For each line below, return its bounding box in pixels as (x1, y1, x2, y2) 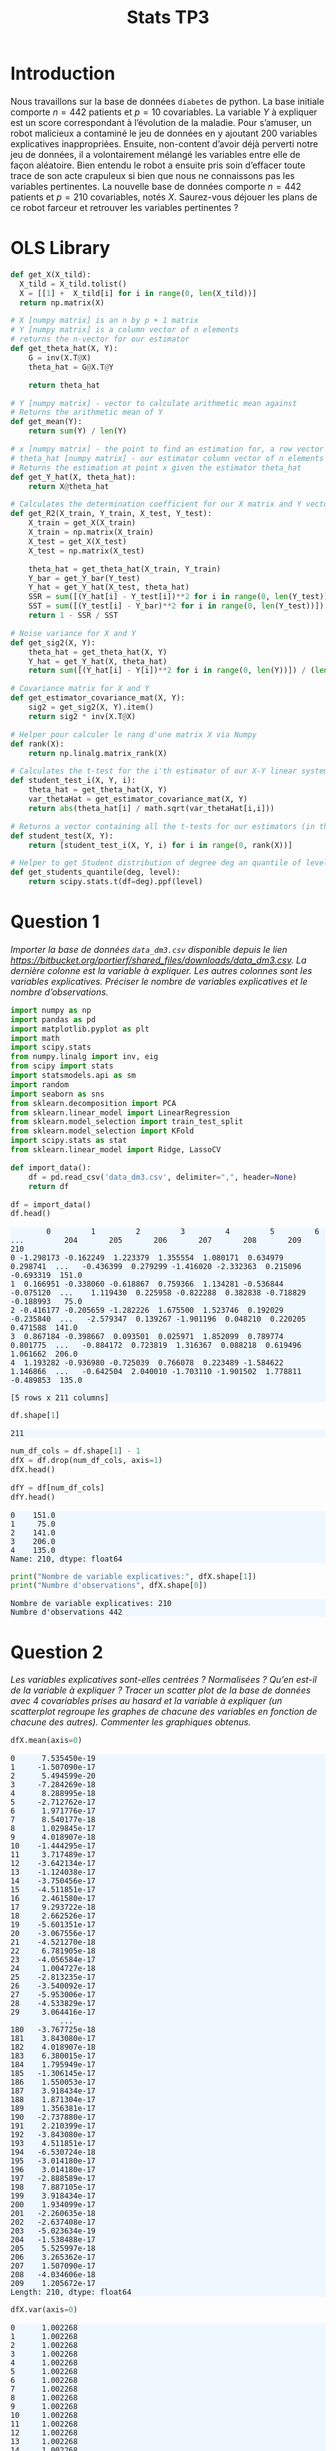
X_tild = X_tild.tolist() (19, 279, 128, 289)
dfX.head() (10, 1464, 56, 1475)
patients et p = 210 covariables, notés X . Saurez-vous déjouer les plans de (10, 191, 318, 203)
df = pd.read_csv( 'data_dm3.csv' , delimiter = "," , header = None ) (28, 1172, 298, 1182)
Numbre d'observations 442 (10, 1607, 123, 1618)
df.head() (10, 1209, 52, 1219)
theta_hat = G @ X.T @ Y (28, 362, 114, 372)
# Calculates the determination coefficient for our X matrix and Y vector (10, 499, 333, 510)
